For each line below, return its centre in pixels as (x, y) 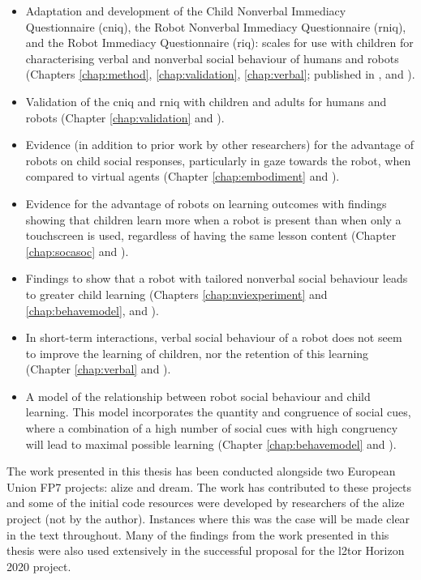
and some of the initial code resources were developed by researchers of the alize (206, 503)
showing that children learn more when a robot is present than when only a (213, 219)
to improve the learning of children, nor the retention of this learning (197, 353)
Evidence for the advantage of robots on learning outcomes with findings (206, 203)
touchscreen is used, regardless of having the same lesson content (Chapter (211, 235)
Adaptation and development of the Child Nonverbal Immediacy (186, 11)
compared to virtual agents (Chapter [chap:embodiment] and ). (183, 176)
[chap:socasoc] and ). (77, 251)
